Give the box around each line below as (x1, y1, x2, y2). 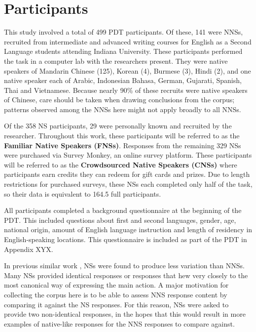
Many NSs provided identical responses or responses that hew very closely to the (4, 270, 248, 280)
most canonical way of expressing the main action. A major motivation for (4, 280, 229, 290)
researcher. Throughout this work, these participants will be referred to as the (4, 130, 240, 141)
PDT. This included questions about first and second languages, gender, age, (4, 214, 236, 225)
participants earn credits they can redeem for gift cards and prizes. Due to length (4, 169, 250, 179)
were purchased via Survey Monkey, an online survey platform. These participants (4, 150, 252, 160)
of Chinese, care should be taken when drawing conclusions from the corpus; (4, 94, 235, 105)
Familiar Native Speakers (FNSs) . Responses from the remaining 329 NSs (4, 140, 241, 150)
